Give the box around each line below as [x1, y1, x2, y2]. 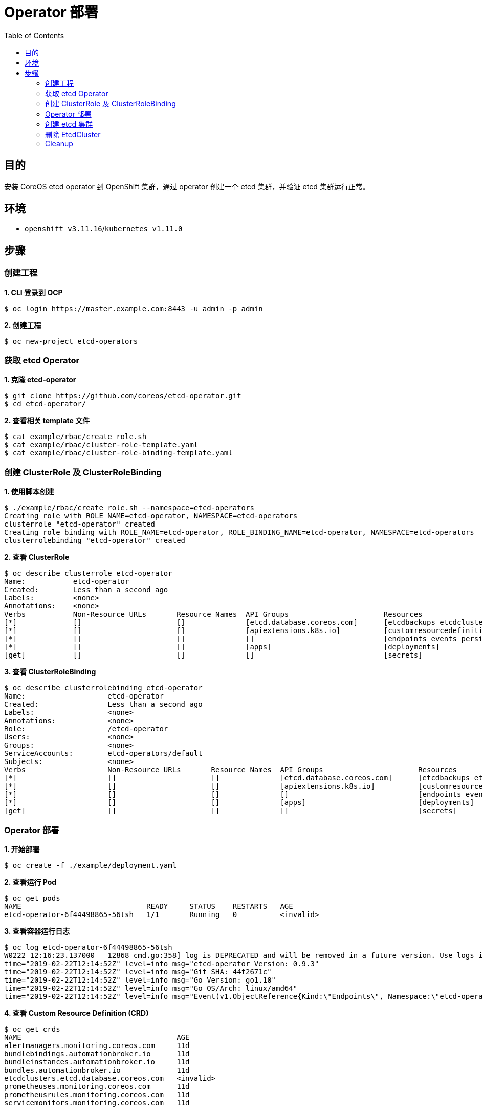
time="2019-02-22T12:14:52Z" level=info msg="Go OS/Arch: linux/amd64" [4, 984, 298, 992]
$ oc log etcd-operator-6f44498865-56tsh [4, 943, 172, 951]
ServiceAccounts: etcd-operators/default [4, 749, 203, 758]
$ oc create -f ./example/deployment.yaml [4, 861, 177, 869]
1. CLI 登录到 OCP [4, 288, 63, 297]
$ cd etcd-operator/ [4, 400, 86, 408]
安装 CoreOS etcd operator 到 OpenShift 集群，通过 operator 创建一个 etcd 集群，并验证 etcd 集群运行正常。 [4, 182, 370, 191]
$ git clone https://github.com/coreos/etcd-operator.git [4, 391, 241, 400]
